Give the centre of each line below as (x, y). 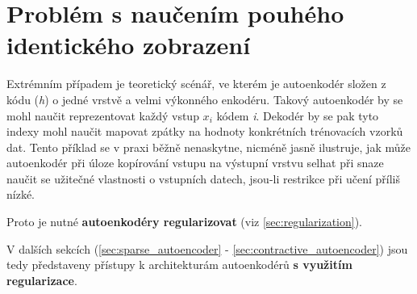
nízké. (21, 194)
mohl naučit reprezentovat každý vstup (103, 115)
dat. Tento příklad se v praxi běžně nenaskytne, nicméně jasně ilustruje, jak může (208, 147)
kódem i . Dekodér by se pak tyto (298, 115)
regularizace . (42, 280)
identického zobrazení (129, 45)
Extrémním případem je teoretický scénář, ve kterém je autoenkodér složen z (196, 84)
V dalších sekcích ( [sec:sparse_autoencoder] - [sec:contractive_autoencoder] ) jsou (207, 248)
